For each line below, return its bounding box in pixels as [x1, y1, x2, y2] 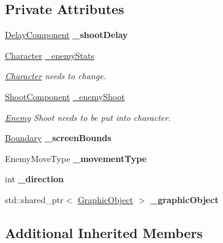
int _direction [5, 172, 64, 185]
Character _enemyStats [5, 48, 94, 61]
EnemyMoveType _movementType [5, 152, 147, 164]
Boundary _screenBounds [5, 131, 112, 144]
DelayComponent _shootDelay [5, 28, 128, 41]
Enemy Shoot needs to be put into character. [5, 110, 171, 123]
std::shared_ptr [5, 193, 64, 206]
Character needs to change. [5, 69, 106, 82]
